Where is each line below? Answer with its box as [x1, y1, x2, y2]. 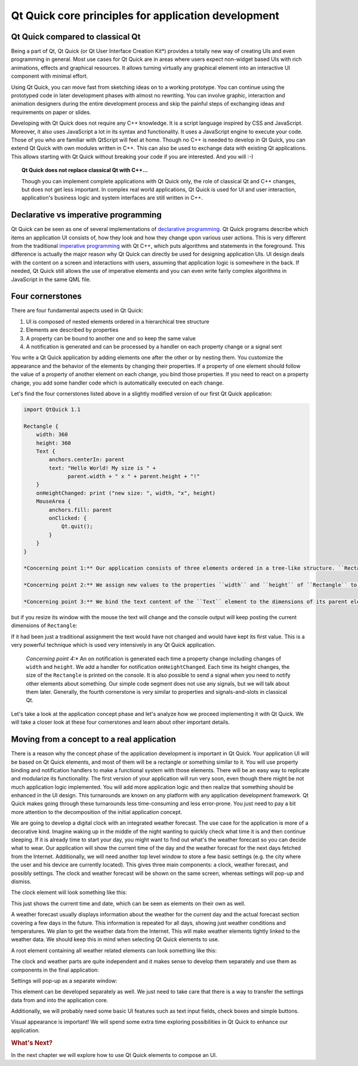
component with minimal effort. [11, 72, 88, 80]
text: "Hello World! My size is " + [48, 465, 156, 471]
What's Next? [11, 1039, 53, 1047]
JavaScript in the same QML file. [11, 275, 91, 283]
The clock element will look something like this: [11, 889, 128, 896]
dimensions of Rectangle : [11, 622, 78, 629]
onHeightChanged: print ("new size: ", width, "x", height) [36, 490, 216, 496]
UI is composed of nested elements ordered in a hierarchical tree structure [26, 318, 209, 325]
